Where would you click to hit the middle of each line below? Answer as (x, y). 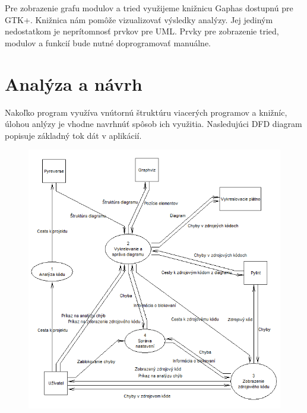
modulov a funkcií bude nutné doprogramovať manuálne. (108, 42)
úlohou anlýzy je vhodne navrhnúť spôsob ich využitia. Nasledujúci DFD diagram (153, 124)
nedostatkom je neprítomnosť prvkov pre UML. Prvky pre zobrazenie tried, (142, 31)
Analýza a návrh (74, 83)
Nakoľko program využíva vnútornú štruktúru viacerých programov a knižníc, (146, 112)
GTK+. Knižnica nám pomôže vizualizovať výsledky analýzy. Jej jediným (139, 19)
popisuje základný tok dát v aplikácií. (73, 135)
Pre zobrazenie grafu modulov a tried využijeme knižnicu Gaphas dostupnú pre (149, 8)
